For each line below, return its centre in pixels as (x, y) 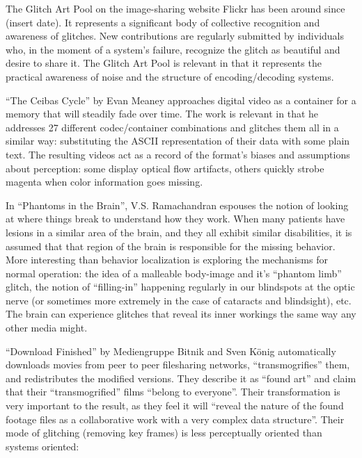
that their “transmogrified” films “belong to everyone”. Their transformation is (173, 392)
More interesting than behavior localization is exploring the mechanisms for (167, 260)
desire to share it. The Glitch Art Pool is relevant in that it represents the (164, 63)
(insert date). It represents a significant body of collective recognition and (163, 22)
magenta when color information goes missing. (104, 182)
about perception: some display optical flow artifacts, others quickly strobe (165, 168)
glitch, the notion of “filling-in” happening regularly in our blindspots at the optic (180, 287)
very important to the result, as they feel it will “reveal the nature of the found (175, 406)
